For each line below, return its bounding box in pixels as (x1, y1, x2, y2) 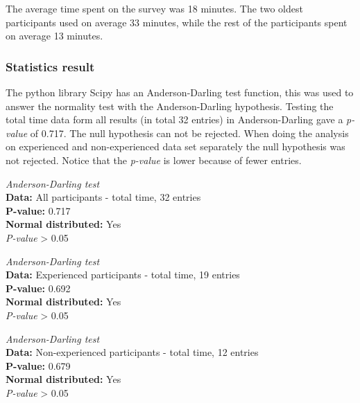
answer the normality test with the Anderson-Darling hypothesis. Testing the (6, 98, 334, 113)
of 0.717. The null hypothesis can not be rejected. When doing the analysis (30, 125, 349, 140)
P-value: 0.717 (6, 203, 71, 217)
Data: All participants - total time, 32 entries (6, 190, 201, 204)
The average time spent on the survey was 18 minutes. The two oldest (6, 1, 303, 15)
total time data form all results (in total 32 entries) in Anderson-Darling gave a (6, 112, 343, 127)
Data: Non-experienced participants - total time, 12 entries (6, 345, 259, 359)
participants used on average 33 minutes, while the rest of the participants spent (6, 15, 348, 29)
